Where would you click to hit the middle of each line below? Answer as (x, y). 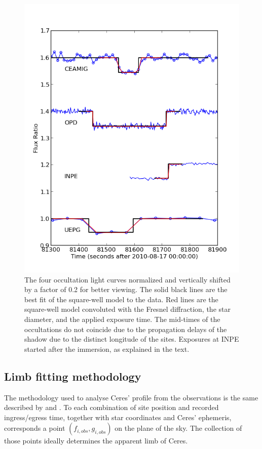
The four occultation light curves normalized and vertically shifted (127, 279)
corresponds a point (35, 428)
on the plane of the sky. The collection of (178, 428)
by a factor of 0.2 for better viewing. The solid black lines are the (126, 289)
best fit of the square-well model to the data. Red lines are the (121, 299)
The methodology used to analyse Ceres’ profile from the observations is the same (131, 397)
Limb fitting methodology (73, 376)
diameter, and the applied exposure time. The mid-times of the (122, 319)
